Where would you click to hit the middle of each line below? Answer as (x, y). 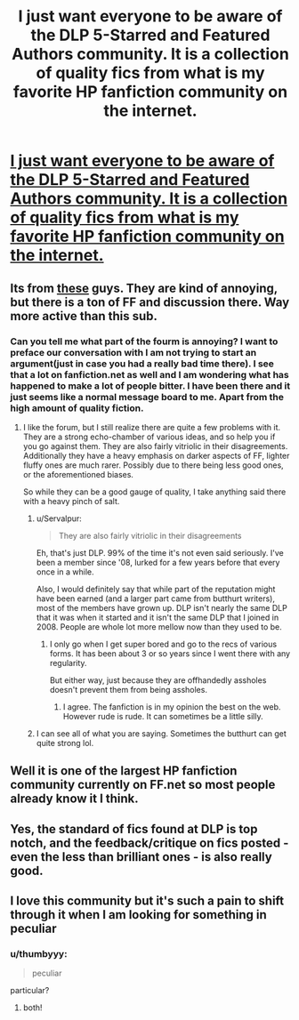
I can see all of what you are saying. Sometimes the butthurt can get (162, 733)
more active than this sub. (84, 316)
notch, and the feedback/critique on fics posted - (149, 843)
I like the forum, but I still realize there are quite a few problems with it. (152, 427)
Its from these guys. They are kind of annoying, (144, 288)
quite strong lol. (65, 743)
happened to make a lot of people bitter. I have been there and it (150, 386)
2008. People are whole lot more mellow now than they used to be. (159, 626)
